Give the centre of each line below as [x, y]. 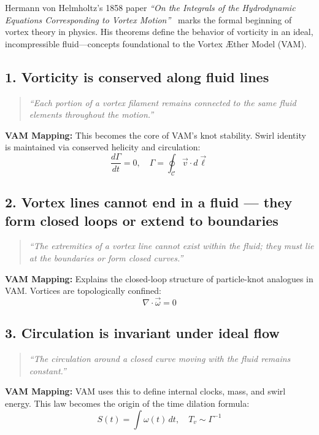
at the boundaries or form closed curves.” [106, 257]
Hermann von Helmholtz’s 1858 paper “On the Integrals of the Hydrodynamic [150, 7]
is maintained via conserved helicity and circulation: [103, 147]
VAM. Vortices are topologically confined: [83, 291]
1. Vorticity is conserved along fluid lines [137, 76]
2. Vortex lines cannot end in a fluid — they [149, 202]
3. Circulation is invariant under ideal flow [142, 333]
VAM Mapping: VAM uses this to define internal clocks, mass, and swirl [145, 391]
